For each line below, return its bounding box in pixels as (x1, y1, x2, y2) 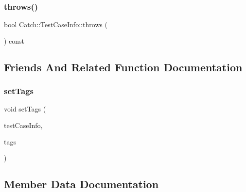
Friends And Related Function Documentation (4, 59, 243, 74)
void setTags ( (4, 104, 46, 114)
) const (4, 35, 25, 46)
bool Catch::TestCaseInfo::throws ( (4, 19, 107, 30)
